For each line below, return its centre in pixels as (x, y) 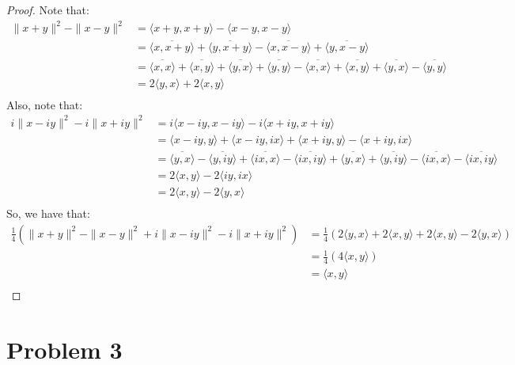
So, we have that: (48, 213)
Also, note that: (45, 104)
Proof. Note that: (48, 10)
